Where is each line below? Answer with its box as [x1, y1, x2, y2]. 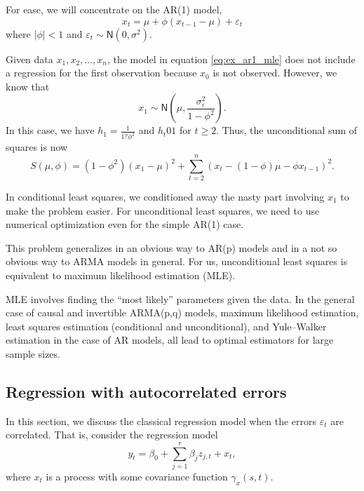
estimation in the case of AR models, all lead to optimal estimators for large [6, 332, 334, 347]
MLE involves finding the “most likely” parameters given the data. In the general [6, 291, 355, 306]
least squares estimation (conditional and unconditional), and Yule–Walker [6, 318, 327, 333]
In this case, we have [6, 123, 95, 137]
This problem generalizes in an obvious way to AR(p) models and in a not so [6, 240, 337, 255]
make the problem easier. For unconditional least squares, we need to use [6, 203, 320, 217]
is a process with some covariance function [46, 469, 228, 484]
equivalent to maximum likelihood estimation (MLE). [6, 267, 236, 282]
